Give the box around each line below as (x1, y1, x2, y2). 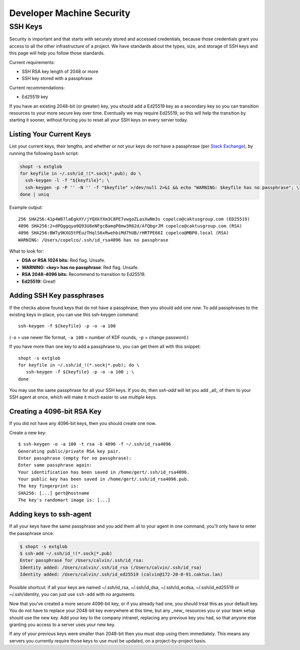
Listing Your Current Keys (9, 130, 91, 138)
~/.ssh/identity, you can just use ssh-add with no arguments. (9, 591, 136, 597)
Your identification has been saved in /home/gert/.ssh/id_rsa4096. (18, 469, 189, 475)
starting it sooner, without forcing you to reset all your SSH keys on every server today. (9, 117, 188, 123)
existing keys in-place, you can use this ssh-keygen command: (9, 311, 139, 317)
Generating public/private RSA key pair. (18, 448, 121, 454)
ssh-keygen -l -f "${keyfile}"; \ (25, 177, 110, 183)
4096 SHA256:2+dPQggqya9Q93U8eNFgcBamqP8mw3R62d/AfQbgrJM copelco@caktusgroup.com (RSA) (18, 223, 242, 228)
